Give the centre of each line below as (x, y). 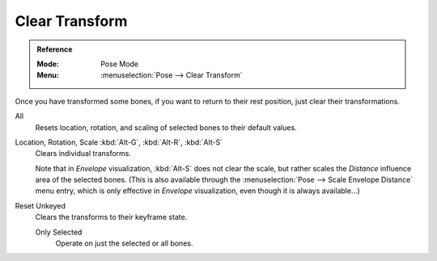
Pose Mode (120, 64)
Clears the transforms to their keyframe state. (111, 217)
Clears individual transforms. (83, 154)
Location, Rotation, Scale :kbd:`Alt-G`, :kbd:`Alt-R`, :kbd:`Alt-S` (119, 142)
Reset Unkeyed (40, 205)
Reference (55, 49)
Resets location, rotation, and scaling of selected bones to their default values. (166, 127)
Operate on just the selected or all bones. (124, 243)
